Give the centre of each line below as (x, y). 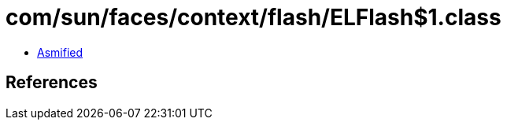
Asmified (60, 52)
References (52, 83)
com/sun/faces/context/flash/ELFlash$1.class (253, 17)
